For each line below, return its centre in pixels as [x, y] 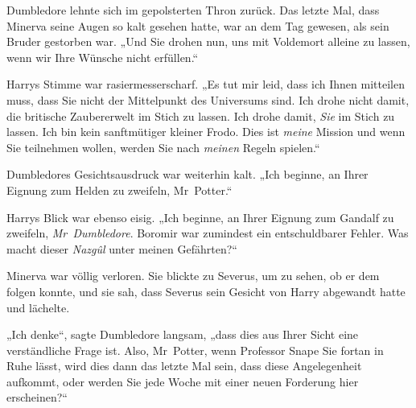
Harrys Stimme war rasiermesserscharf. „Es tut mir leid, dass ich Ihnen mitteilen [206, 84]
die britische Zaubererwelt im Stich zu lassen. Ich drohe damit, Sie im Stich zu [201, 115]
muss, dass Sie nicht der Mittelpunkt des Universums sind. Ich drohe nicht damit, [208, 99]
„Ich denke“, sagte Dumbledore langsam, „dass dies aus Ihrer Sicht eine [183, 334]
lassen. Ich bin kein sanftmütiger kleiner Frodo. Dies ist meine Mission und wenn [206, 132]
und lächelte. [38, 307]
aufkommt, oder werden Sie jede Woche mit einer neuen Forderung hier [183, 381]
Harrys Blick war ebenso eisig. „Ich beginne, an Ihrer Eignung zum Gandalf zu [200, 217]
